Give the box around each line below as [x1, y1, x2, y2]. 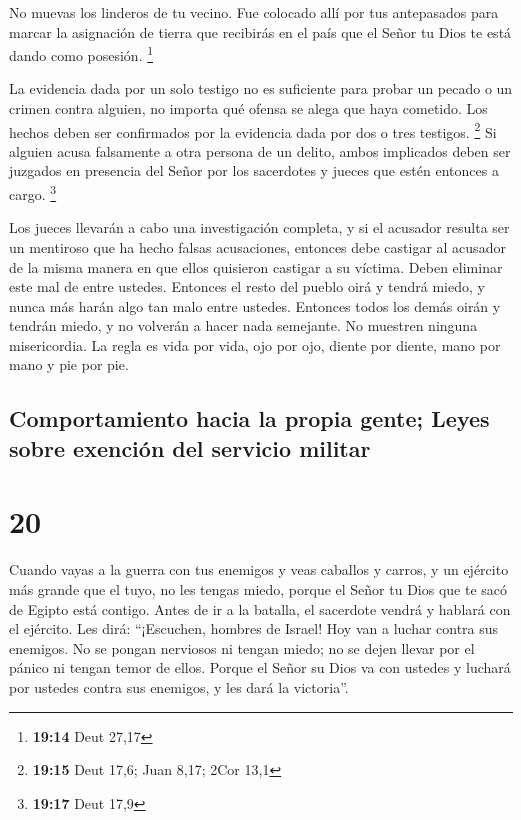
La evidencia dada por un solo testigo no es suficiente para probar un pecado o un [9, 78, 513, 99]
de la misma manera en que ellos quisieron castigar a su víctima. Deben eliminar [9, 256, 503, 277]
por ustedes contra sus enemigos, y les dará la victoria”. [9, 676, 349, 697]
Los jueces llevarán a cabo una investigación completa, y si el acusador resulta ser [9, 217, 510, 238]
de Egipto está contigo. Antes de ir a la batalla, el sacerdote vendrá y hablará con [9, 598, 511, 619]
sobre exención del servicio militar [9, 432, 371, 463]
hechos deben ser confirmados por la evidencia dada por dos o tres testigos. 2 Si [9, 118, 497, 142]
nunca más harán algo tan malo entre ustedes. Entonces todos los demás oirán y [9, 295, 501, 316]
